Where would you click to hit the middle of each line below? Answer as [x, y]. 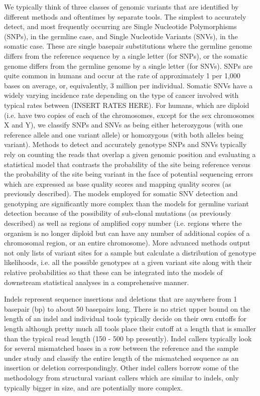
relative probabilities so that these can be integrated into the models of [113, 272]
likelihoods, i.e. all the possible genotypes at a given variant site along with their [128, 262]
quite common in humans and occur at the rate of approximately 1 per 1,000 [122, 76]
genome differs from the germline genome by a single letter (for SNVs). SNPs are [128, 65]
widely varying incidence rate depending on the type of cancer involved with [121, 95]
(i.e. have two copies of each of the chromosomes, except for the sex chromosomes [129, 115]
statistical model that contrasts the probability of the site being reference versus [127, 164]
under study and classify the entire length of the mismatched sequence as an [121, 358]
